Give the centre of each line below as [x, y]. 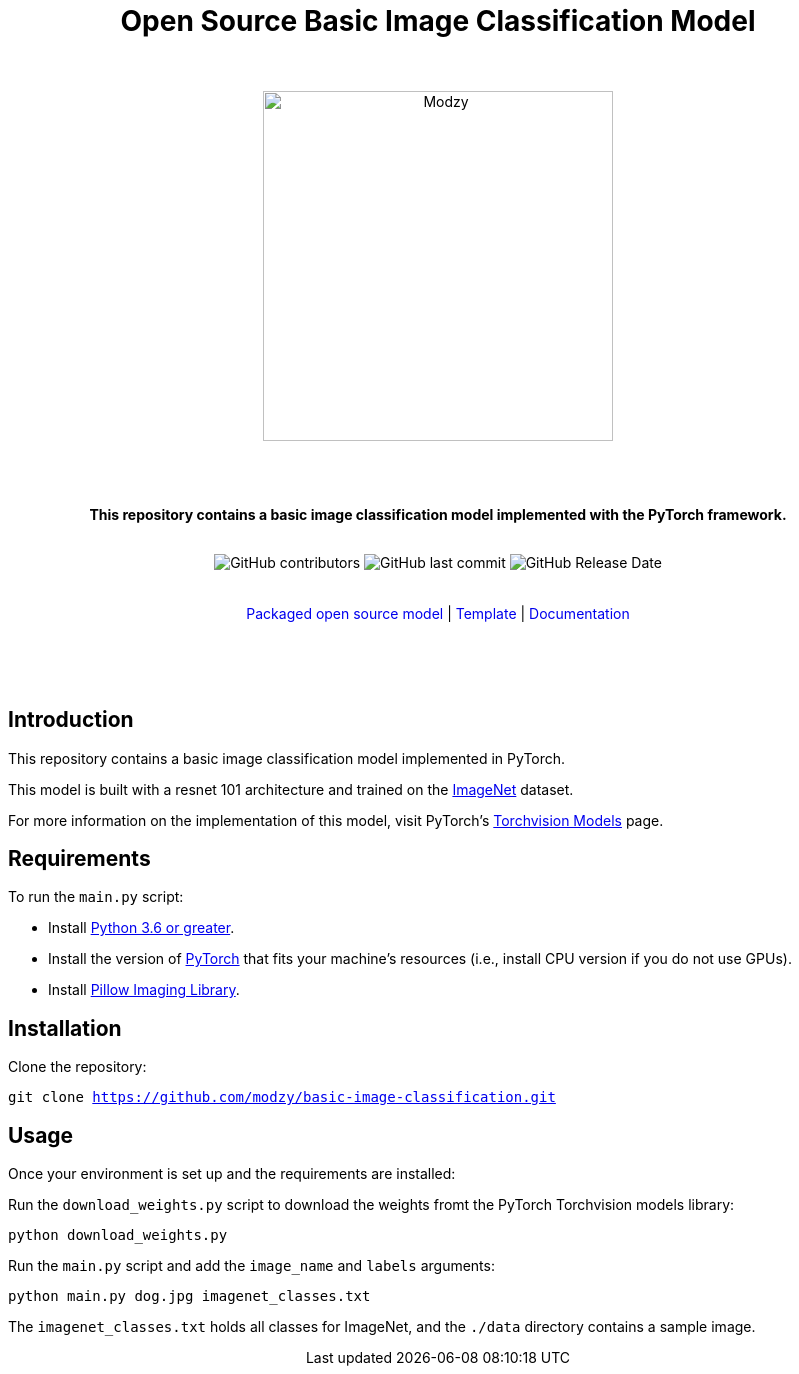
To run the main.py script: [96, 897]
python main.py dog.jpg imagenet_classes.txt [189, 1296]
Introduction [71, 720]
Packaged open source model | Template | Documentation [438, 613]
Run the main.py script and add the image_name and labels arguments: [251, 1266]
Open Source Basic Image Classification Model [438, 21]
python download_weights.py [118, 1235]
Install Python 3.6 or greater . [141, 928]
